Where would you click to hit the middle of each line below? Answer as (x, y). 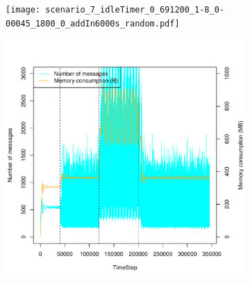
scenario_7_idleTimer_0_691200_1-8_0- (135, 10)
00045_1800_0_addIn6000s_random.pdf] (93, 23)
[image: (23, 10)
